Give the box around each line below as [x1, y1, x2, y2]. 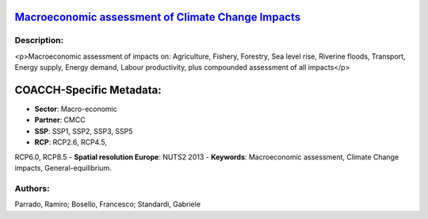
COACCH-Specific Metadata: [14, 83, 162, 97]
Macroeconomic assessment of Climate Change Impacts [14, 10, 301, 24]
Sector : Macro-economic [34, 104, 118, 114]
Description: [14, 35, 63, 46]
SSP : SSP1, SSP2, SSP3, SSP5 [34, 126, 133, 136]
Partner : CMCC [34, 115, 86, 125]
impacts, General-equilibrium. [14, 163, 113, 173]
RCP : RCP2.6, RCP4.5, [34, 137, 107, 147]
